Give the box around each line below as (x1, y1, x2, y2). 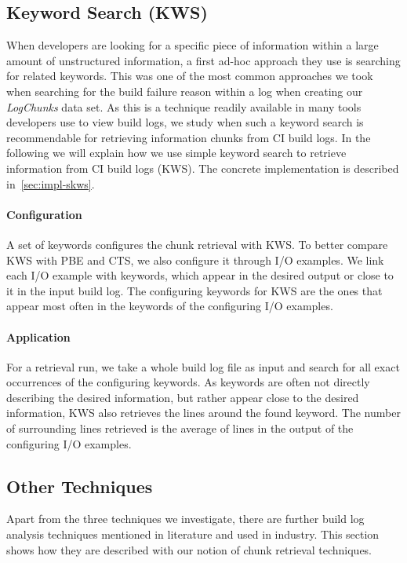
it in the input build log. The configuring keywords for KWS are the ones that (6, 282, 383, 298)
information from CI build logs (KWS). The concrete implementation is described (6, 159, 399, 176)
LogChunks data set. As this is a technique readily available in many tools (6, 98, 362, 115)
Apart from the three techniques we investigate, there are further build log (6, 510, 365, 527)
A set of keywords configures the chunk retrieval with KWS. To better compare (6, 236, 388, 252)
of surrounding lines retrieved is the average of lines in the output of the (6, 420, 354, 437)
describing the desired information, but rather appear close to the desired (6, 389, 359, 405)
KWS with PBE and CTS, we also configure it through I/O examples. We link (6, 251, 384, 268)
